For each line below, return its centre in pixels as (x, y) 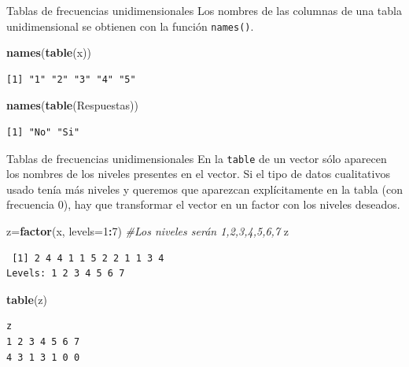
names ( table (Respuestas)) (72, 105)
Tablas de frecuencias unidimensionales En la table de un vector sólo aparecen (197, 158)
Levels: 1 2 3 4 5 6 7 (66, 274)
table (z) (27, 299)
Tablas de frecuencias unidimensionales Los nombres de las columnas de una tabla (204, 10)
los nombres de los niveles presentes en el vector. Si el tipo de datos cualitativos (198, 174)
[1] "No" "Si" (43, 133)
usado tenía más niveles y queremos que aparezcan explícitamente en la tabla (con (204, 189)
